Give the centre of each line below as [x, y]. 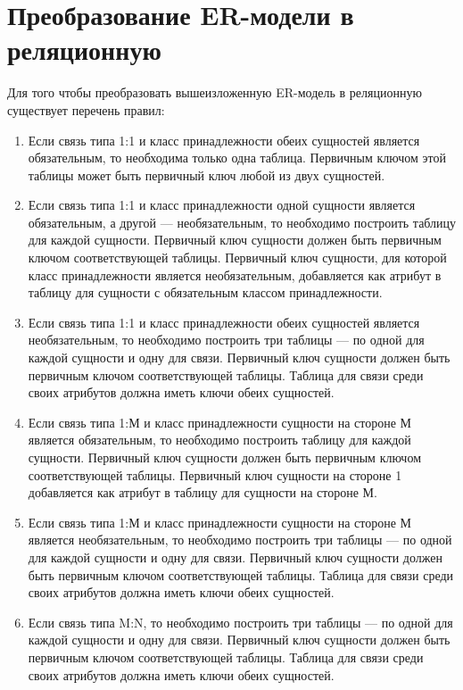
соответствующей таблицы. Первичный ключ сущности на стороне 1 [215, 474]
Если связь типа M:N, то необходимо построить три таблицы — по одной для [240, 622]
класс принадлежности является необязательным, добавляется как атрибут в [235, 274]
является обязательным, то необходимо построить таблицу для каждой [219, 440]
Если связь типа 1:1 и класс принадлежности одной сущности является [222, 205]
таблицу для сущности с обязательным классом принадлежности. [205, 292]
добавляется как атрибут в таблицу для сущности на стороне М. [203, 492]
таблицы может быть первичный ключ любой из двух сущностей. [207, 175]
